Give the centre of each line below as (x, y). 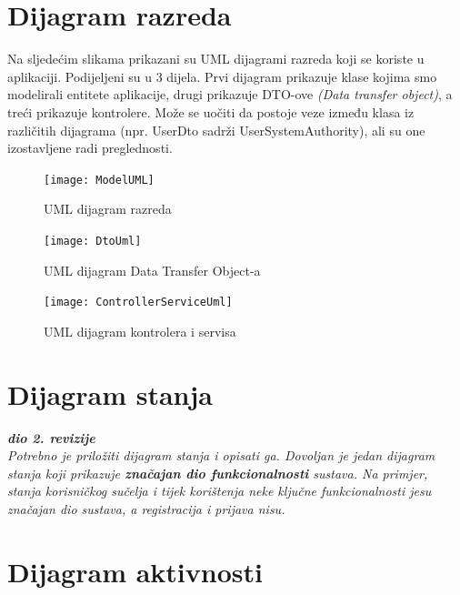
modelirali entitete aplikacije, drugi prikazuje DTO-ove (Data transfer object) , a (230, 94)
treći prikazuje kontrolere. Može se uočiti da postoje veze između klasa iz (211, 111)
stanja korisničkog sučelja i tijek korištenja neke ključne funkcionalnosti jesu (220, 491)
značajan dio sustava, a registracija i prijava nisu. (146, 508)
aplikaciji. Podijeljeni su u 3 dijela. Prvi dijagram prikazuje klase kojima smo (222, 76)
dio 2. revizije (51, 437)
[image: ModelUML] (99, 180)
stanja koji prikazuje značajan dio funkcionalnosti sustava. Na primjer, (218, 473)
